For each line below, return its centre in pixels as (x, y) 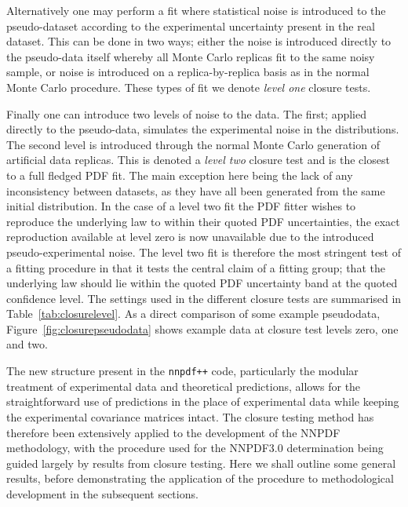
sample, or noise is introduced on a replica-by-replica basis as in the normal (188, 72)
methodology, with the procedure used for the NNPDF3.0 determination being (195, 448)
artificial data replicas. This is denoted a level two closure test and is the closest (198, 160)
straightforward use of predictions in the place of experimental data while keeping (203, 401)
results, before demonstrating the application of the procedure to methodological (200, 478)
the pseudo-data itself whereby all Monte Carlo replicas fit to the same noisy (191, 56)
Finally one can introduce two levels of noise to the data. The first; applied (187, 113)
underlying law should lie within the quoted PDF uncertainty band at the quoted (202, 283)
